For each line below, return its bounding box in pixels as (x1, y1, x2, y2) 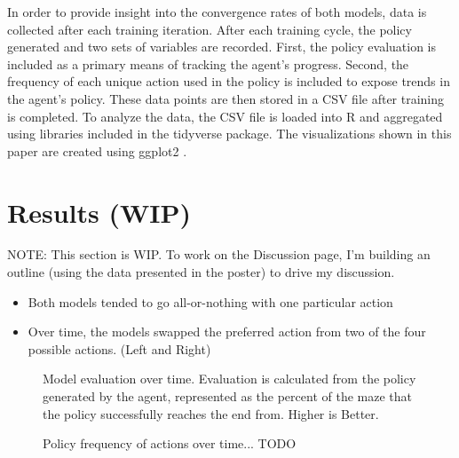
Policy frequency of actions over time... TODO (43, 434, 297, 453)
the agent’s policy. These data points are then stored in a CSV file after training (7, 89, 445, 107)
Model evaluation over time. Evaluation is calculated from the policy (43, 369, 416, 388)
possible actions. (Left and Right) (28, 339, 211, 358)
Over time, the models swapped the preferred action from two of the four (28, 322, 426, 341)
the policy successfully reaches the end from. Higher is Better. (43, 404, 379, 422)
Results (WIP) (7, 193, 191, 230)
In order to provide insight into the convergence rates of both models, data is (7, 3, 427, 20)
